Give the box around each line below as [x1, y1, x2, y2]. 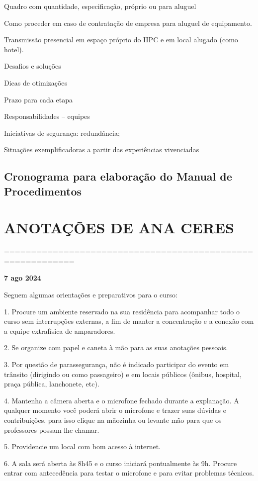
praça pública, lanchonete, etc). [4, 379, 99, 389]
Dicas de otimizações [4, 77, 68, 88]
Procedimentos [4, 183, 82, 198]
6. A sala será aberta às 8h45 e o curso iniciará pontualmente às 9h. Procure [4, 458, 237, 468]
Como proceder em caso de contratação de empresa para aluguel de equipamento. [4, 17, 252, 28]
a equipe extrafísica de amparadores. [4, 325, 115, 336]
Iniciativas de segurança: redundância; [4, 127, 120, 138]
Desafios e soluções [4, 61, 61, 71]
